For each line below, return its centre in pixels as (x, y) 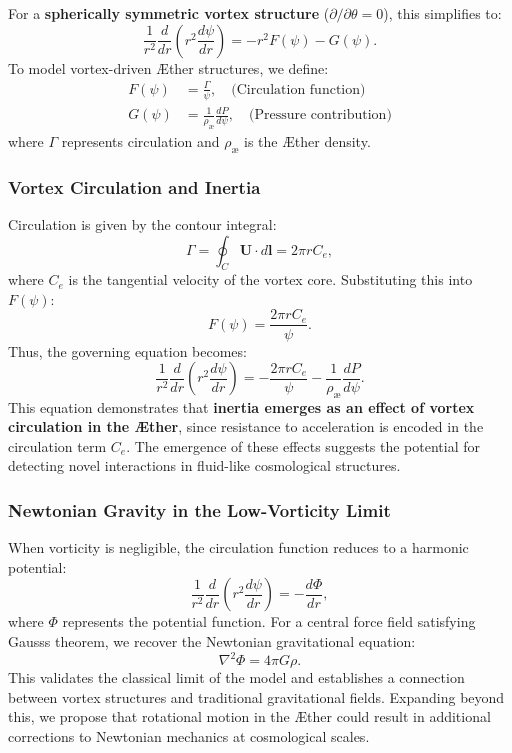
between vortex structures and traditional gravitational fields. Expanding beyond (256, 696)
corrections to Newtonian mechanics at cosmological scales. (189, 735)
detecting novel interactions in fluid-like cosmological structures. (204, 465)
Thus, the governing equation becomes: (127, 350)
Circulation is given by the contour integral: (142, 223)
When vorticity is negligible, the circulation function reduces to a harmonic (238, 547)
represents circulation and (140, 140)
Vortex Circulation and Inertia (134, 186)
